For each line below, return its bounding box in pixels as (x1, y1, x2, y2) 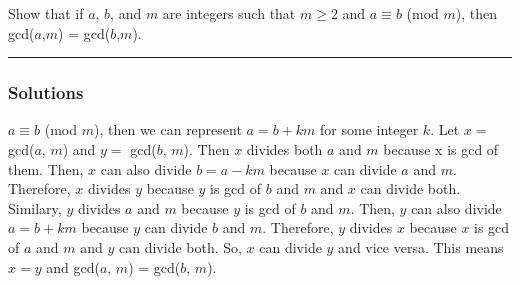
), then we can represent (93, 119, 242, 140)
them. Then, (8, 158, 84, 179)
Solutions (8, 80, 84, 105)
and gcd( (46, 256, 100, 277)
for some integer (320, 119, 419, 140)
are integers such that (162, 3, 296, 23)
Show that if (8, 3, 84, 23)
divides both (246, 139, 323, 159)
